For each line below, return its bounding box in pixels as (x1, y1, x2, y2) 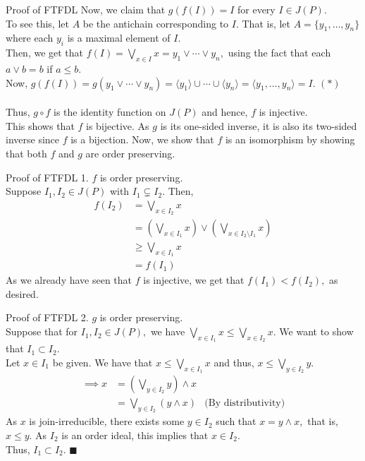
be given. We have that (52, 354, 153, 369)
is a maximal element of (67, 30, 171, 45)
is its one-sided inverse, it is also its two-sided (160, 118, 357, 133)
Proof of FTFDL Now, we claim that (6, 2, 166, 16)
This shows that (6, 118, 75, 133)
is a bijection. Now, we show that (70, 132, 214, 147)
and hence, (202, 104, 248, 119)
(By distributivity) (204, 398, 285, 409)
